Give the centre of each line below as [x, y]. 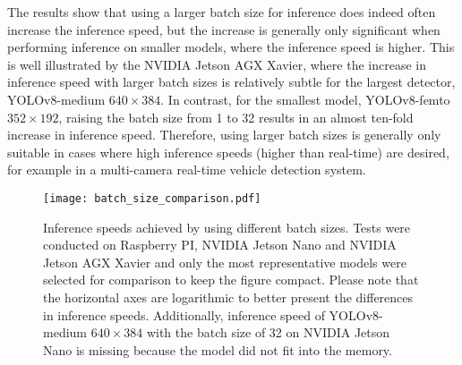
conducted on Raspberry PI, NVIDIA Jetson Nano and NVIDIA [220, 245]
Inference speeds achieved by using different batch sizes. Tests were [227, 227]
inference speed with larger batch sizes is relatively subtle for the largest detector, [231, 82]
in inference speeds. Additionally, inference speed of [184, 314]
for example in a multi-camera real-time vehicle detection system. [187, 170]
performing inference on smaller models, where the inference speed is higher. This [231, 47]
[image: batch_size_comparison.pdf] [152, 198]
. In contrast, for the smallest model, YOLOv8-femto [305, 99]
